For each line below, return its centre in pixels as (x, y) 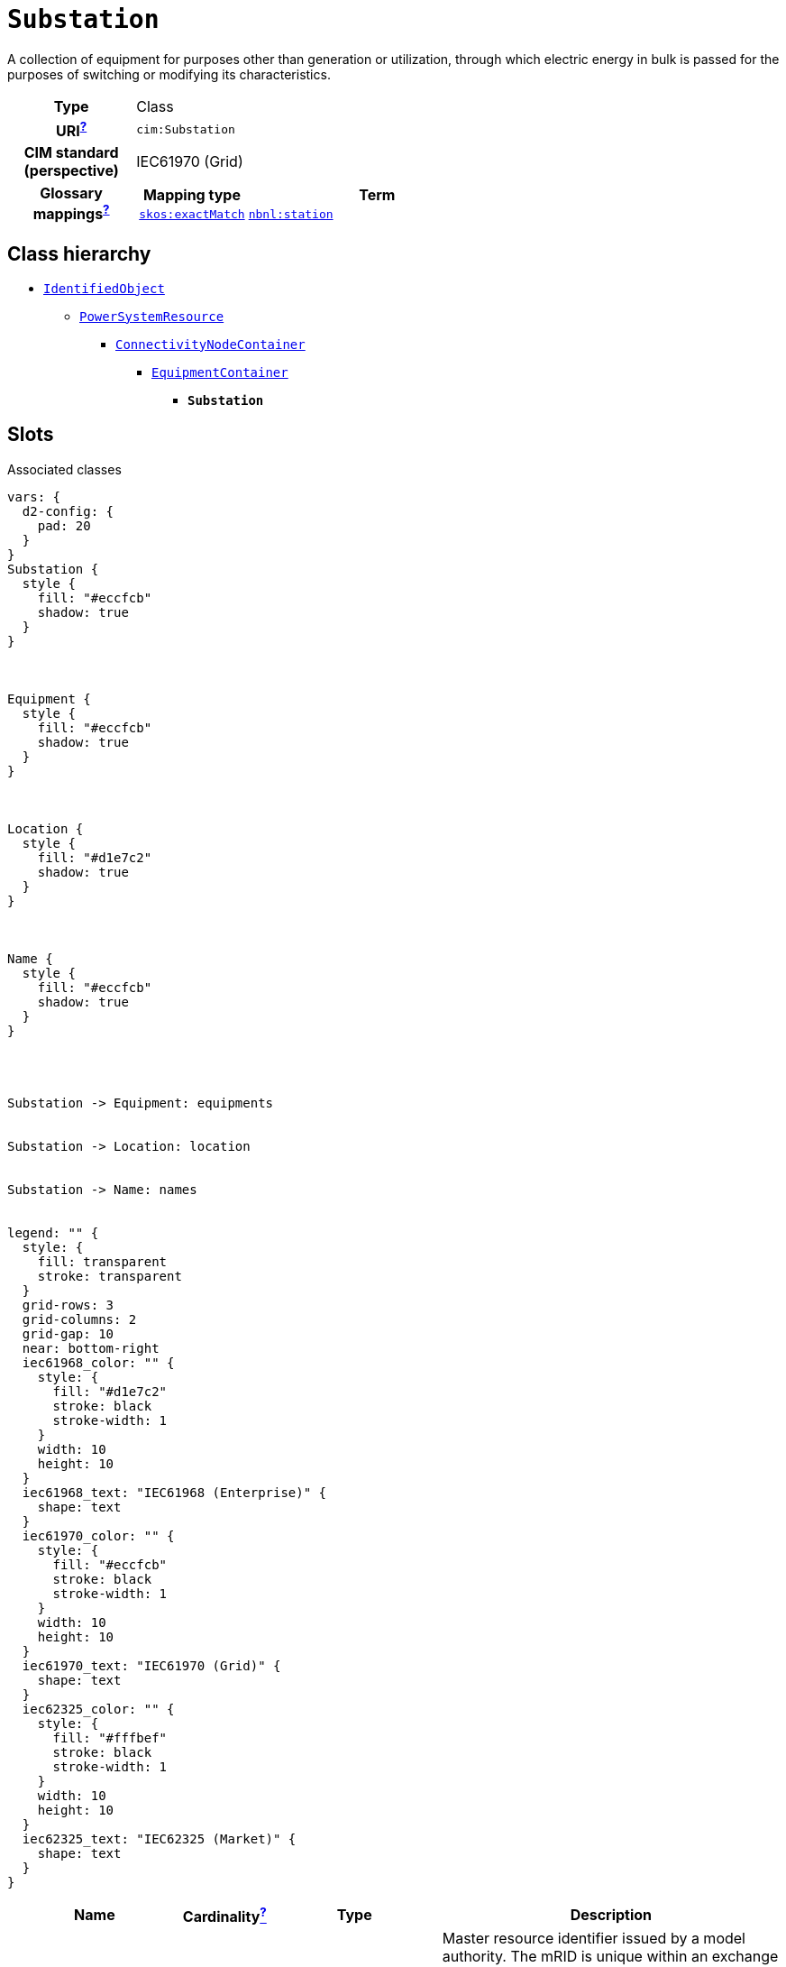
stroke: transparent (110, 1276)
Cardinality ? (224, 1915)
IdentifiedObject (104, 288)
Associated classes (64, 469)
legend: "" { (53, 1232)
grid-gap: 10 (68, 1333)
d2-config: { (68, 511)
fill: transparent (102, 1261)
